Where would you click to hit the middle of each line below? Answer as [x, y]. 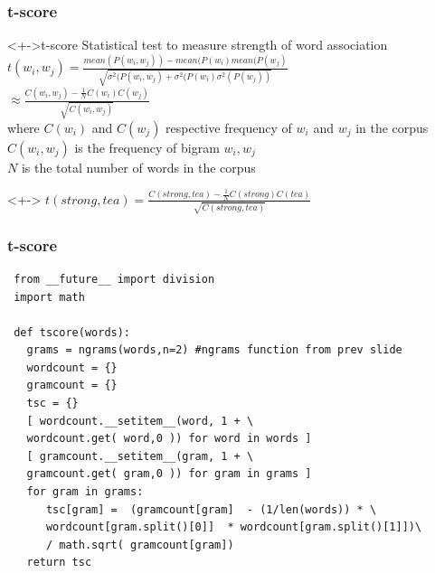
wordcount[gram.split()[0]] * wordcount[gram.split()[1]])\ [234, 527]
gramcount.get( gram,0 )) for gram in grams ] [169, 474]
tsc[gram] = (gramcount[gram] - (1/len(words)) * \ [211, 509]
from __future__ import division [114, 279]
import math [49, 297]
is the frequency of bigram [147, 147]
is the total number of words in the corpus [138, 167]
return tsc [59, 563]
